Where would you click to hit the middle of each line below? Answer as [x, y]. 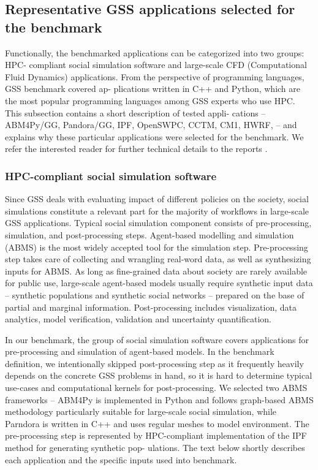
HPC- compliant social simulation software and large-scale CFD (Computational [156, 65]
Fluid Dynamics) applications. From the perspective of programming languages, [155, 76]
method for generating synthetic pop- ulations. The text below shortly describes [155, 448]
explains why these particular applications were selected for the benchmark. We [154, 136]
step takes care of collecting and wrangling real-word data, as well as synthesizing [158, 259]
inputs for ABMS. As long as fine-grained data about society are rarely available [156, 271]
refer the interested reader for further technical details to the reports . [136, 149]
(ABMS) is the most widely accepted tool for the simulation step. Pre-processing [157, 247]
